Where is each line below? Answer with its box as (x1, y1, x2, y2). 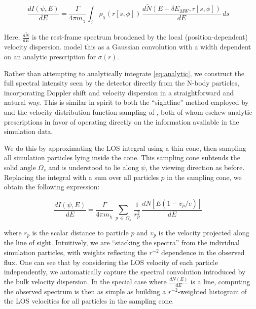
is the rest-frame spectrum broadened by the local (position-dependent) (32, 32, 248, 42)
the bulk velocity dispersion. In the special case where (4, 276, 167, 287)
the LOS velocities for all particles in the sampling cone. (4, 296, 174, 306)
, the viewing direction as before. (145, 162, 245, 172)
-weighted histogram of (178, 286, 247, 296)
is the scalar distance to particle (32, 227, 129, 237)
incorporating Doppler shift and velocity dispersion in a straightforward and (4, 87, 234, 97)
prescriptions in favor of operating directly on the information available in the (4, 116, 239, 127)
